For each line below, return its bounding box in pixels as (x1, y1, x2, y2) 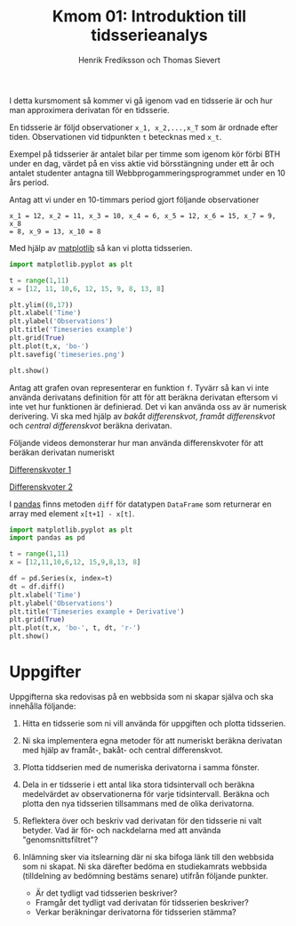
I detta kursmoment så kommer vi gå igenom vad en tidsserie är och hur (9, 95, 273, 106)
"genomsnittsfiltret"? (21, 834, 99, 845)
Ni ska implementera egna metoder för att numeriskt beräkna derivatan (21, 735, 283, 745)
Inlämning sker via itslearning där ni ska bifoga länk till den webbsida (21, 852, 274, 862)
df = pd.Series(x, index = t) (9, 574, 114, 583)
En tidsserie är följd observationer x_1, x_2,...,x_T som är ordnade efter (9, 122, 278, 133)
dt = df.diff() (9, 581, 66, 591)
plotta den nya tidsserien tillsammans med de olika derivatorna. (21, 799, 255, 808)
